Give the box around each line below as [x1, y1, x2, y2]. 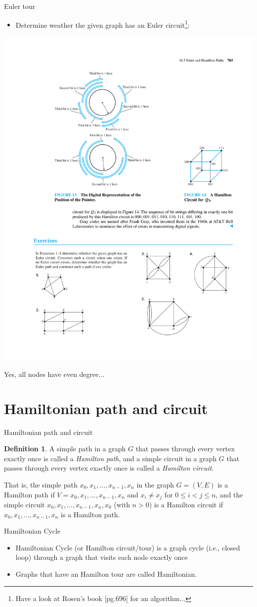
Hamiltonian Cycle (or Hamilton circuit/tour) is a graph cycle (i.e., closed [15, 542, 240, 552]
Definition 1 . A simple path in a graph [4, 443, 126, 454]
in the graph [136, 479, 174, 489]
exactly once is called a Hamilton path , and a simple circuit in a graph [4, 453, 217, 463]
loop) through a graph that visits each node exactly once [15, 552, 188, 562]
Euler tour [4, 1, 36, 11]
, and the [215, 489, 243, 499]
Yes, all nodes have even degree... [4, 368, 105, 379]
